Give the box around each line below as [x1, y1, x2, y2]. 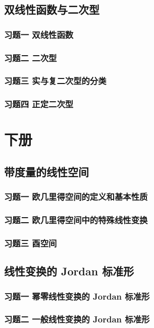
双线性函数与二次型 [4, 2, 99, 17]
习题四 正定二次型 [4, 98, 74, 110]
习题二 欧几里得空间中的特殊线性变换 [4, 214, 148, 226]
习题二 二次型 [4, 51, 57, 64]
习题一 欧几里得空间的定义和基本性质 [4, 190, 148, 203]
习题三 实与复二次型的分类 [4, 74, 107, 87]
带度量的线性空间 [4, 163, 89, 179]
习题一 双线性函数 [4, 28, 74, 40]
